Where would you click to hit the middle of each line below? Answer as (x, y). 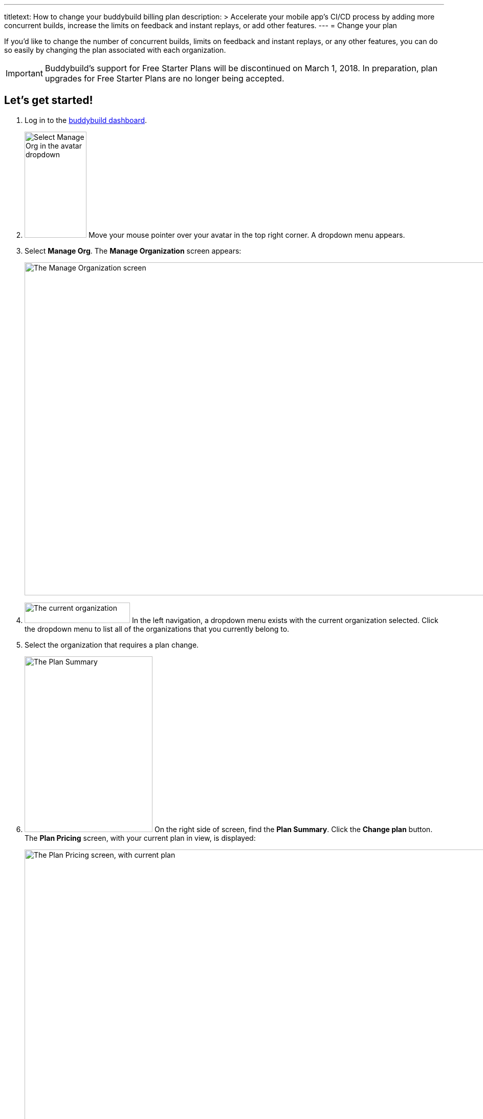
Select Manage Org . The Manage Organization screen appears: (133, 251)
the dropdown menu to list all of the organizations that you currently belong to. (157, 629)
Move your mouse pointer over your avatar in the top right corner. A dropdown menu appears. (247, 235)
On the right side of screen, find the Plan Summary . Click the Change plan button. (293, 829)
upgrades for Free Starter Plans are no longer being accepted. (164, 78)
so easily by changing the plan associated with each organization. (115, 50)
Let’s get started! (49, 100)
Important (24, 73)
